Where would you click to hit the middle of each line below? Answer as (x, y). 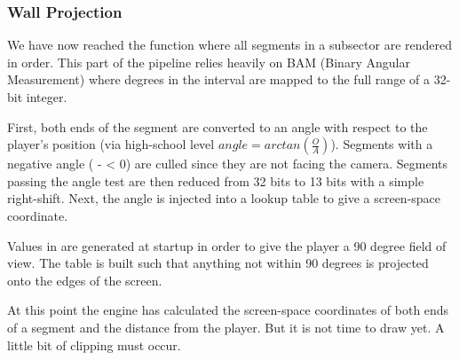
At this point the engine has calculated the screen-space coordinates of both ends (228, 310)
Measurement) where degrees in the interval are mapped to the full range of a (218, 79)
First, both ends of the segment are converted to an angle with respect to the (218, 126)
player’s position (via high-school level (111, 144)
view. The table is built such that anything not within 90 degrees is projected (218, 263)
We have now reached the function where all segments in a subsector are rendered (229, 45)
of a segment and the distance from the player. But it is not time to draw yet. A (226, 327)
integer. (47, 97)
